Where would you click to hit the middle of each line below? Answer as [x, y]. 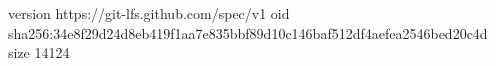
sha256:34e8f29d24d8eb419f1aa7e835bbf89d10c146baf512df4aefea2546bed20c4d [248, 32]
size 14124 [39, 52]
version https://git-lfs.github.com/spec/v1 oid [149, 13]
